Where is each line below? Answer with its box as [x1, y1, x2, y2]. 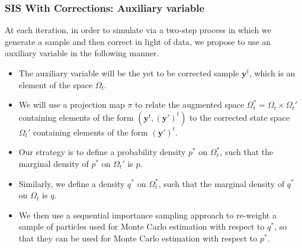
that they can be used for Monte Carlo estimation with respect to [18, 231, 258, 244]
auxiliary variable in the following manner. [5, 47, 159, 59]
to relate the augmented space [135, 98, 245, 111]
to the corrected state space [189, 111, 290, 123]
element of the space [18, 78, 93, 91]
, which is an [249, 67, 295, 79]
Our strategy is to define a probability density [18, 146, 186, 158]
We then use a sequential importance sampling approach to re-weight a [18, 208, 277, 221]
